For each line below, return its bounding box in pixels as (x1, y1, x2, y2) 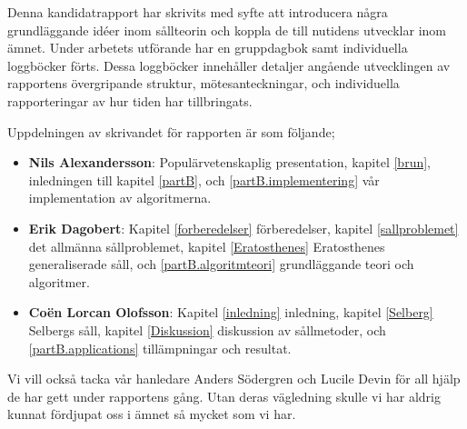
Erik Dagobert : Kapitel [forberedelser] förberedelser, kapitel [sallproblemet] (28, 218, 459, 237)
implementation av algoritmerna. (28, 188, 212, 207)
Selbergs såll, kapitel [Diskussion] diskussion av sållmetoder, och (28, 320, 386, 339)
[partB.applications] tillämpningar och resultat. (28, 338, 292, 357)
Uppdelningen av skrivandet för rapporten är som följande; (7, 122, 335, 141)
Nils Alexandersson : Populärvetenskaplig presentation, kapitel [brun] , (28, 153, 431, 172)
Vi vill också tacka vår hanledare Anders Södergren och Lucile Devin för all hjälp (7, 369, 461, 388)
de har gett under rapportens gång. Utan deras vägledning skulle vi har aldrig (7, 386, 441, 405)
